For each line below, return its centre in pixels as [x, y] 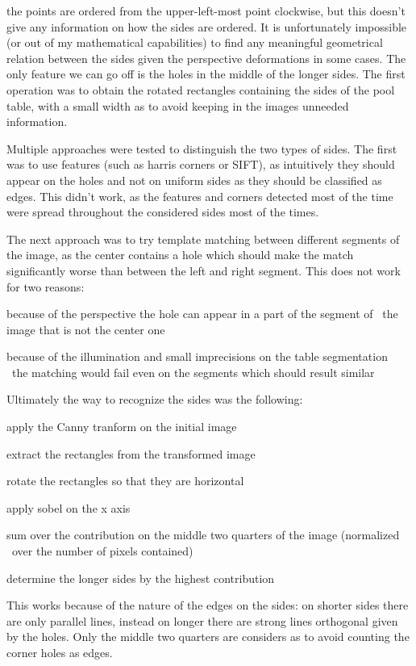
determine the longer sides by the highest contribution [141, 578]
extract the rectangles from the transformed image [131, 453]
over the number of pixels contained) [102, 551]
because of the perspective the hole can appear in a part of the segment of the [202, 314]
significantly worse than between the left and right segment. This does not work [204, 270]
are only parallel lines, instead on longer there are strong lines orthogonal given [202, 620]
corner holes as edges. [60, 652]
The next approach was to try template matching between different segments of [203, 239]
